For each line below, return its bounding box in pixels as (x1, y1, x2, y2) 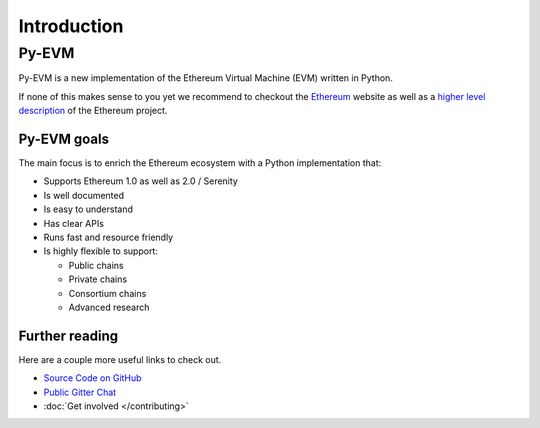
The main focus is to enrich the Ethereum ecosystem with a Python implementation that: (18, 157, 382, 169)
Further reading (18, 327, 119, 344)
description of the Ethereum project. (18, 105, 168, 117)
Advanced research (68, 301, 150, 313)
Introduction (18, 15, 124, 37)
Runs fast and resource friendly (43, 231, 174, 244)
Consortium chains (68, 287, 147, 299)
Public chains (68, 259, 124, 271)
